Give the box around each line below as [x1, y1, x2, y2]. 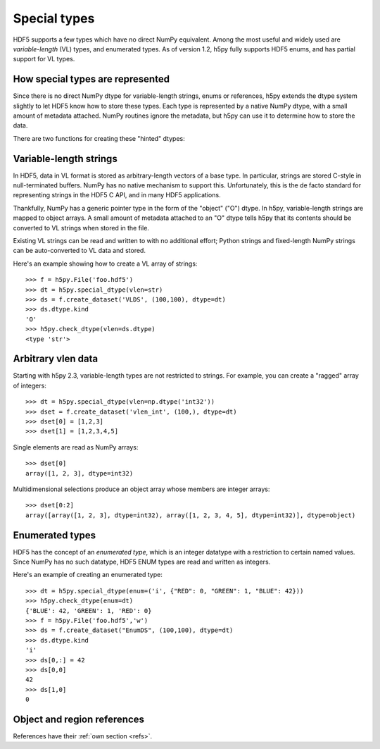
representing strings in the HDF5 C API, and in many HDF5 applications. [13, 191, 221, 199]
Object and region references [13, 713, 144, 725]
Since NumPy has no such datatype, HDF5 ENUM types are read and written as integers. [13, 557, 271, 567]
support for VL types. [13, 55, 75, 63]
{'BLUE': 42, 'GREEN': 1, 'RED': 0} [25, 607, 152, 614]
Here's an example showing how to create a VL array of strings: [13, 259, 198, 268]
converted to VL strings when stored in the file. [13, 223, 149, 232]
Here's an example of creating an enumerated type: [13, 571, 163, 579]
